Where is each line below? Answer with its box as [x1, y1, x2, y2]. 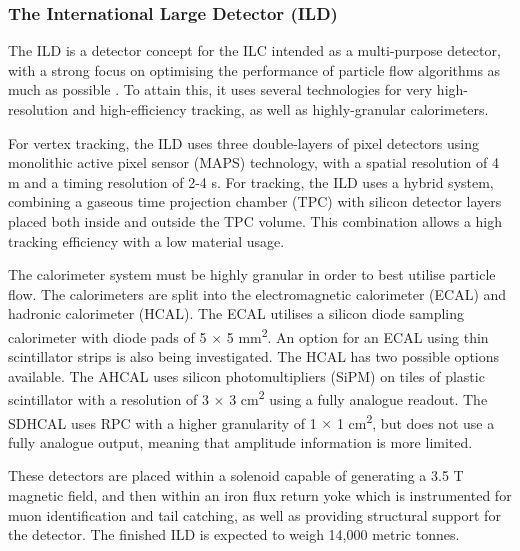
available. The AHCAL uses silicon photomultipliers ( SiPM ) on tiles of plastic [8, 365, 485, 386]
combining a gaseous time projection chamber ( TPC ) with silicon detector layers [8, 191, 502, 212]
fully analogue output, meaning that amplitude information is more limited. [8, 431, 473, 452]
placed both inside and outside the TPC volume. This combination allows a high [8, 210, 503, 231]
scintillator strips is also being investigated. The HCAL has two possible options [8, 346, 500, 367]
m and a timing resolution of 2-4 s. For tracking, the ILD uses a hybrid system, [8, 171, 494, 192]
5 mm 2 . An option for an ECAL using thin [226, 323, 489, 347]
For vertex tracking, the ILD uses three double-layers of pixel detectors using [8, 132, 479, 153]
